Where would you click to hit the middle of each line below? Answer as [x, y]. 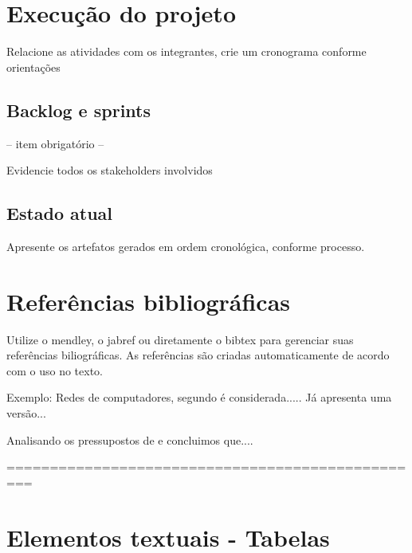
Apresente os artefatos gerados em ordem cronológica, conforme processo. [186, 246]
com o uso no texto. [55, 370]
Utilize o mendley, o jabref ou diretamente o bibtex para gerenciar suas [180, 339]
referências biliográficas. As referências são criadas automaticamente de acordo [198, 355]
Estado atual [60, 213]
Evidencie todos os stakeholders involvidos [110, 170]
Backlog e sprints [78, 110]
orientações [33, 67]
